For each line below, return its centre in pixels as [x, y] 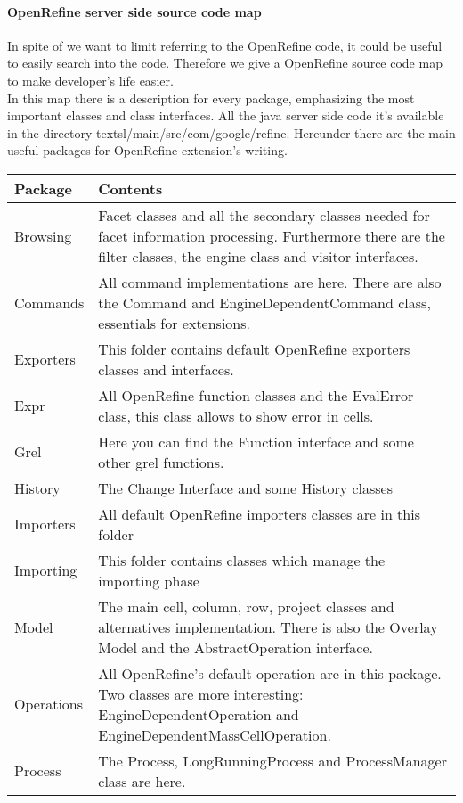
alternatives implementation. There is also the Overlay [268, 627]
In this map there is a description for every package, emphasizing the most [211, 98]
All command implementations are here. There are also [270, 282]
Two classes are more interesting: [201, 693]
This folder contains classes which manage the [242, 560]
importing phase [149, 580]
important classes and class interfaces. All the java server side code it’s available [226, 115]
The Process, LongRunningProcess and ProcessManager [272, 760]
